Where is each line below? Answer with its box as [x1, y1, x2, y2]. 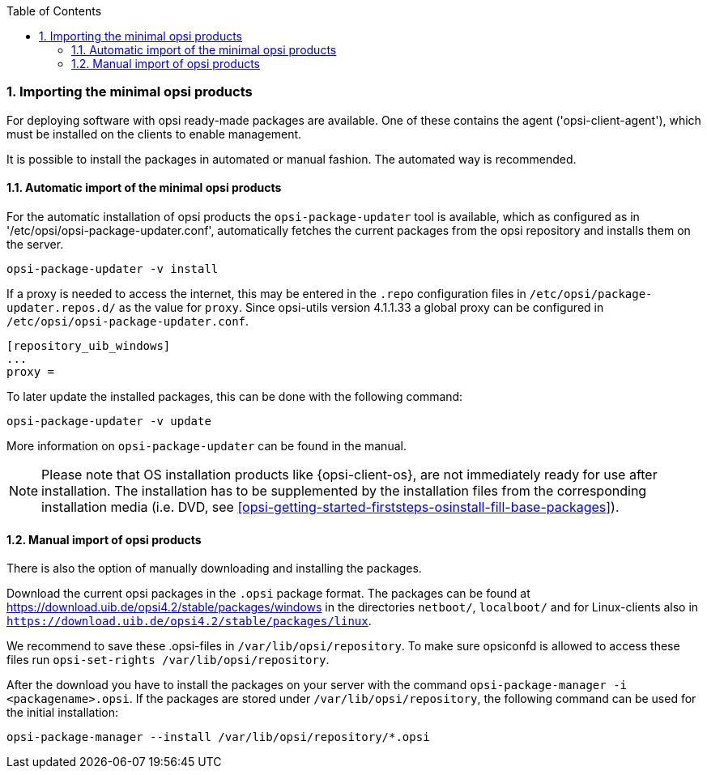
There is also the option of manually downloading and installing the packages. [6, 561, 422, 576]
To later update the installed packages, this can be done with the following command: [6, 389, 463, 403]
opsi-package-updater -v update [6, 414, 211, 428]
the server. [6, 236, 64, 251]
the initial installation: [6, 705, 119, 720]
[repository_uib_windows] [6, 339, 171, 352]
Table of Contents [6, 4, 102, 18]
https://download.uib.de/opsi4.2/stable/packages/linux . [6, 614, 372, 628]
